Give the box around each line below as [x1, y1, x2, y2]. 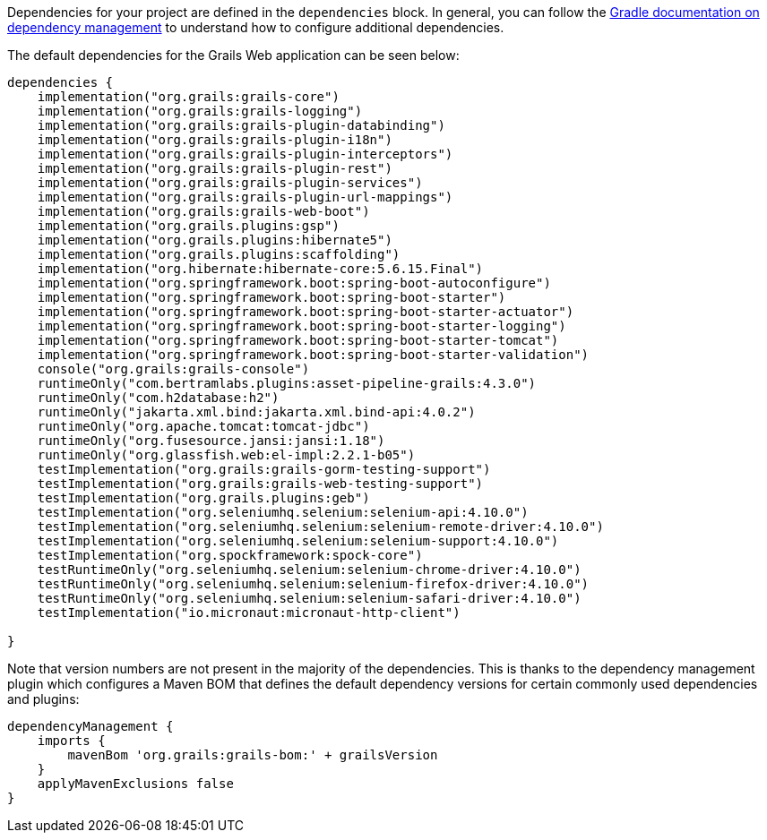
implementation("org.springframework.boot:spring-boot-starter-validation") [37, 347, 590, 362]
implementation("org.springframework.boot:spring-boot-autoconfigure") [37, 276, 551, 290]
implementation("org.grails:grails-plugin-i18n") [37, 133, 392, 147]
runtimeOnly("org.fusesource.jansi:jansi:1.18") [37, 433, 385, 448]
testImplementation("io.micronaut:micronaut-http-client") [37, 605, 461, 620]
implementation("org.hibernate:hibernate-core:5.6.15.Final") [37, 261, 484, 276]
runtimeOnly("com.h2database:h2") [37, 390, 280, 405]
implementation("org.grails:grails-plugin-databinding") [37, 118, 445, 133]
